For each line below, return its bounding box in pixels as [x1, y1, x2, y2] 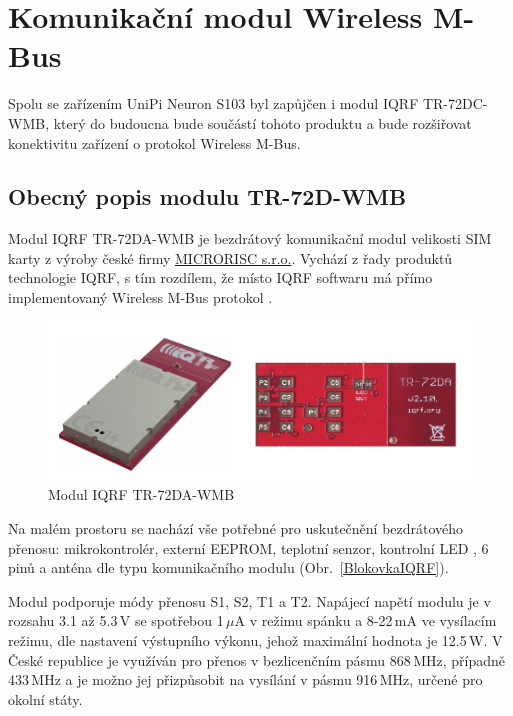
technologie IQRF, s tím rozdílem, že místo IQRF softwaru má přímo [8, 267, 433, 288]
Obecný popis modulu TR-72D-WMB [8, 181, 407, 212]
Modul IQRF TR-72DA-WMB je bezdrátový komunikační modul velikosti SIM [8, 228, 492, 249]
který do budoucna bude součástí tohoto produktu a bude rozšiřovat [53, 112, 472, 133]
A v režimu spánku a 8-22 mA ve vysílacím [234, 610, 497, 631]
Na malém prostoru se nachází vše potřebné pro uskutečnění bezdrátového [8, 518, 464, 539]
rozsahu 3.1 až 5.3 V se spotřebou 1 [8, 610, 224, 631]
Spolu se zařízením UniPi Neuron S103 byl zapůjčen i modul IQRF [8, 93, 419, 114]
